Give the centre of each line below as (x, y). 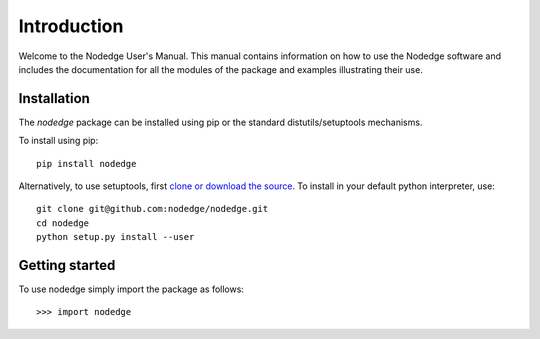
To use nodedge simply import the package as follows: (131, 289)
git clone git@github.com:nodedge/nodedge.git (152, 209)
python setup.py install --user (115, 237)
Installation (54, 98)
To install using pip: (58, 141)
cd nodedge (63, 223)
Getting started (67, 265)
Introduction (71, 26)
